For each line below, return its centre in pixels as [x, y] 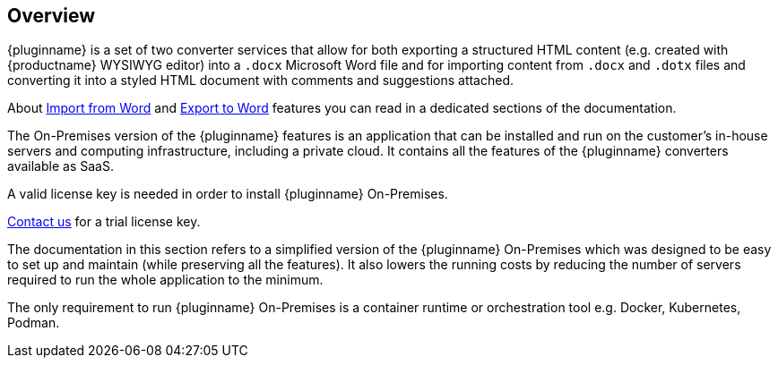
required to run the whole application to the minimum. [165, 280]
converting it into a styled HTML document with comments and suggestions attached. [261, 81]
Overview [52, 16]
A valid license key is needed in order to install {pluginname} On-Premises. [228, 194]
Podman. [34, 323]
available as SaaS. [61, 166]
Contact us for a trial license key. [104, 222]
